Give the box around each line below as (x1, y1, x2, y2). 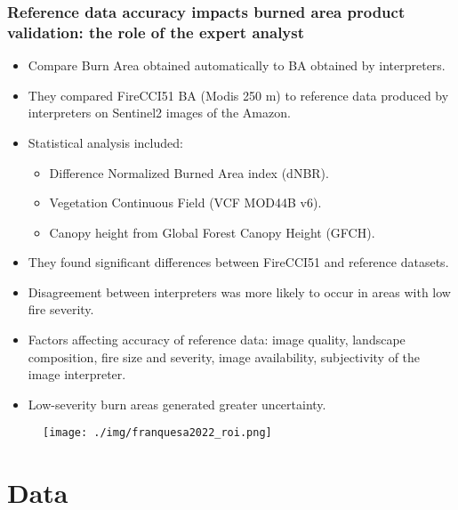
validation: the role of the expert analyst (7, 20, 305, 43)
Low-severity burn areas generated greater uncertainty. (28, 394, 326, 413)
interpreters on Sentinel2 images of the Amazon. (28, 103, 291, 122)
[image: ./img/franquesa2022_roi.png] (43, 426, 272, 440)
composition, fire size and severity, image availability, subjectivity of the (28, 347, 421, 366)
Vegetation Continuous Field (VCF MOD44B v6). (49, 193, 322, 212)
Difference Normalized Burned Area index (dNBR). (49, 163, 329, 182)
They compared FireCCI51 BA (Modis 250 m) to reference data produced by (28, 85, 449, 104)
